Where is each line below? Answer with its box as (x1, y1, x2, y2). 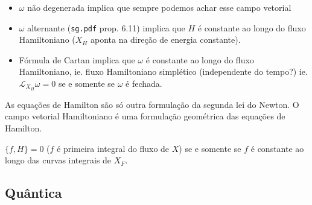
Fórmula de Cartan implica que (19, 53, 135, 66)
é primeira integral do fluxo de (57, 142, 170, 154)
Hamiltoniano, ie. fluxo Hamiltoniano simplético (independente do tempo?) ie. (19, 65, 308, 78)
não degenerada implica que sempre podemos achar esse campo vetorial (27, 1, 291, 13)
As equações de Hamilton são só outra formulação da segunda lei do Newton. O (5, 98, 299, 110)
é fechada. (126, 77, 162, 90)
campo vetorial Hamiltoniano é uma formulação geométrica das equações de (5, 110, 285, 122)
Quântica (5, 183, 62, 202)
